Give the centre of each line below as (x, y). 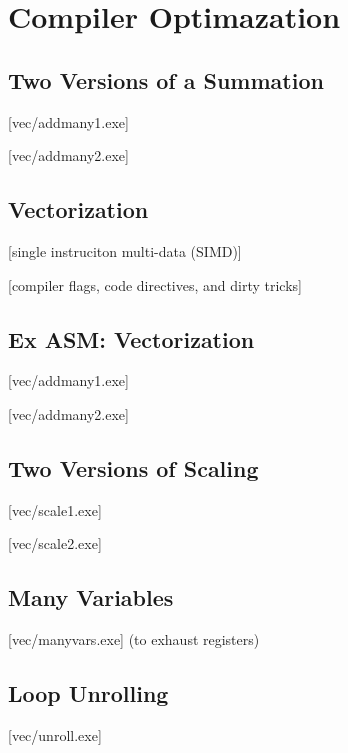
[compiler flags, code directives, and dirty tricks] (155, 284)
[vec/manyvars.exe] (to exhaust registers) (134, 639)
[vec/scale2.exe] (55, 543)
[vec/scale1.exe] (55, 509)
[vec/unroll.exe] (55, 734)
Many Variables (91, 597)
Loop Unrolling (88, 693)
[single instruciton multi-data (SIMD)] (125, 250)
